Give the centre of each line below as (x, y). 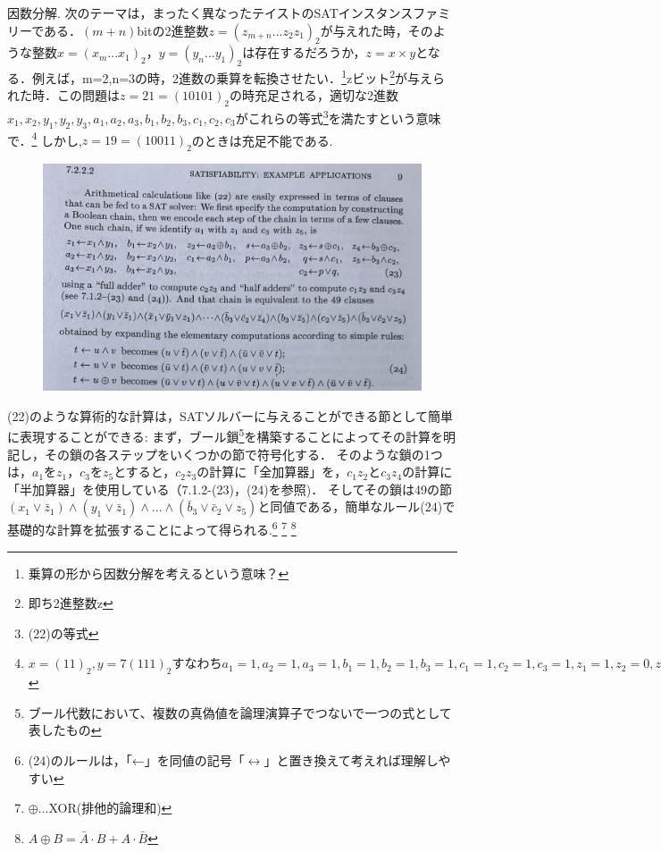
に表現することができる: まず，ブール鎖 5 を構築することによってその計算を (225, 435)
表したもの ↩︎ (65, 730)
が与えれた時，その (377, 30)
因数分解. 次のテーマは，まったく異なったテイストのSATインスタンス (210, 13)
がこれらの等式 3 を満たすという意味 (338, 117)
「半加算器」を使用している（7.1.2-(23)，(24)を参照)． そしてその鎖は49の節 (230, 489)
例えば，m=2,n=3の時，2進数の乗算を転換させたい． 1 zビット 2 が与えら (238, 76)
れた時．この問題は (63, 95)
